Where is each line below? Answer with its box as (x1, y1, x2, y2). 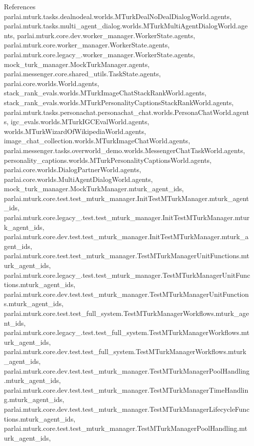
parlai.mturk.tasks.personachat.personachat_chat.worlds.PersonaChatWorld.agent (4, 107, 249, 117)
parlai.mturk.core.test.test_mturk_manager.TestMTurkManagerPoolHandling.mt (4, 423, 248, 433)
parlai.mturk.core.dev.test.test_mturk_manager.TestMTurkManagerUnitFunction (4, 289, 249, 299)
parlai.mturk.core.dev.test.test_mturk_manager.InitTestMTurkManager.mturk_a (4, 231, 249, 242)
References (4, 1, 36, 11)
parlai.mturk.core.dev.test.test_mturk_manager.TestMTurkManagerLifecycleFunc (4, 403, 250, 414)
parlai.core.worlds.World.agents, (4, 78, 99, 88)
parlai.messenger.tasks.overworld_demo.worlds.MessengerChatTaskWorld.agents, (4, 145, 245, 155)
